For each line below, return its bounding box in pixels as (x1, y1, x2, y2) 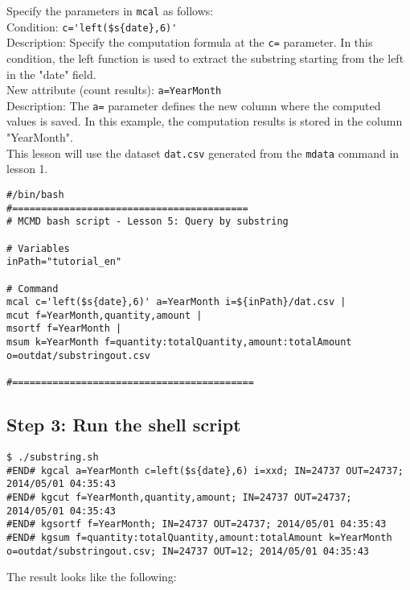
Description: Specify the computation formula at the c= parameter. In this (6, 34, 373, 51)
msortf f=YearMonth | (6, 323, 122, 335)
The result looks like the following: (6, 568, 177, 585)
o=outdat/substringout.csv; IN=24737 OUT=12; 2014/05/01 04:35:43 (6, 545, 370, 557)
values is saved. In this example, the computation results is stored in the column (6, 113, 403, 130)
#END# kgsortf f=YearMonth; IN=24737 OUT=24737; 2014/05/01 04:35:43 (6, 518, 387, 530)
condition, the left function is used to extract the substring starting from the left (6, 49, 404, 66)
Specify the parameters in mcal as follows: (6, 2, 214, 19)
